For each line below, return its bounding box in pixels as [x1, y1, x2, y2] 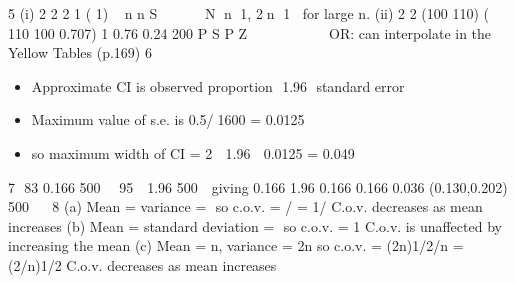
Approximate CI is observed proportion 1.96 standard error [31, 75, 405, 96]
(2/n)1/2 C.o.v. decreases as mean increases [8, 254, 277, 275]
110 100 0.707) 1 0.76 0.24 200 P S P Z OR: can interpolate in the [8, 22, 492, 43]
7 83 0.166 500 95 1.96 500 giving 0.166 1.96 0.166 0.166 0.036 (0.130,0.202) [8, 176, 508, 197]
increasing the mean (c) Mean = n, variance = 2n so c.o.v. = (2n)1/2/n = [8, 235, 464, 256]
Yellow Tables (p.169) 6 [8, 42, 152, 63]
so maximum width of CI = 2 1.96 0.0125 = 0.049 [31, 142, 355, 163]
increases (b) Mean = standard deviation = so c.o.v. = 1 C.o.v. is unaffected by [8, 215, 502, 236]
